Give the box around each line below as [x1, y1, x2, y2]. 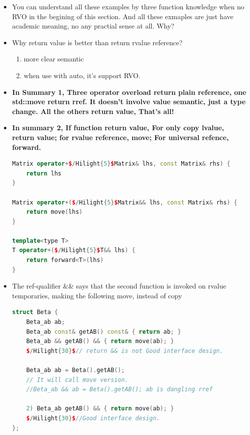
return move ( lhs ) [26, 208, 83, 216]
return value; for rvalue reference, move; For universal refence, [12, 132, 229, 142]
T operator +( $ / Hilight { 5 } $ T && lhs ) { [12, 247, 136, 254]
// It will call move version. [26, 376, 129, 383]
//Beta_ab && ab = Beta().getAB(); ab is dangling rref [26, 386, 213, 393]
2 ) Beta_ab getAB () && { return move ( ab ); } [26, 405, 174, 412]
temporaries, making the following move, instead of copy [12, 290, 182, 300]
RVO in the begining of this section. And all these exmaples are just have [12, 11, 233, 21]
